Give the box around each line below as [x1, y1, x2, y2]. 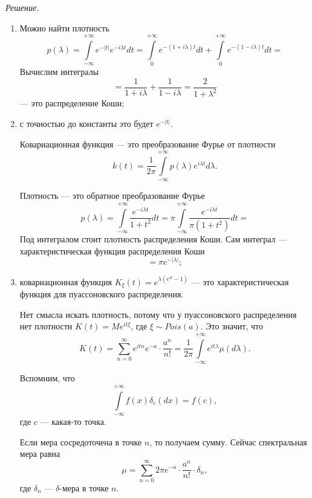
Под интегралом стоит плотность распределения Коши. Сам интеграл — [19, 233, 287, 245]
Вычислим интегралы [19, 65, 99, 78]
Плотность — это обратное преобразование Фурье [19, 189, 205, 202]
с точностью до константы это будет [19, 117, 154, 129]
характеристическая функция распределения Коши [19, 244, 205, 257]
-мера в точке [59, 481, 109, 494]
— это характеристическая [191, 275, 289, 288]
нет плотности [19, 320, 73, 332]
